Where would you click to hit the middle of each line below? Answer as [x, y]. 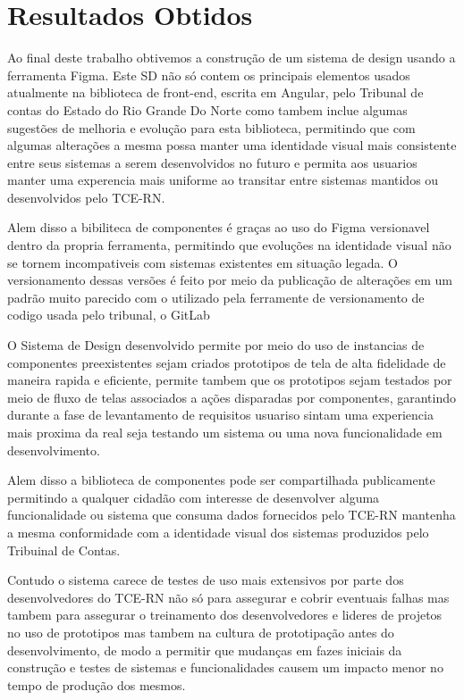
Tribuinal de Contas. [64, 550]
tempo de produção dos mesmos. [97, 684]
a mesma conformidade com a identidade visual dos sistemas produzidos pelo [218, 532]
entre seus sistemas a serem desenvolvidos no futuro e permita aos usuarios [212, 162]
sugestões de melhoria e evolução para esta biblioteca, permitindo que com [211, 127]
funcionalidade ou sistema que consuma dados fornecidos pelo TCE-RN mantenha [232, 515]
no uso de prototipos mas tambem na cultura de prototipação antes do [201, 632]
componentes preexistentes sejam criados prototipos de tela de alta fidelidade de [227, 362]
